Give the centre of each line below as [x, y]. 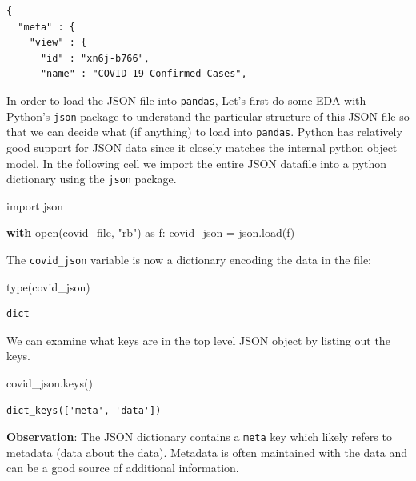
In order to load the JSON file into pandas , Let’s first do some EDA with [186, 100]
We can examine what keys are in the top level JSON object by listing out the [198, 340]
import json [35, 205]
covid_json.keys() [50, 383]
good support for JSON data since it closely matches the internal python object [202, 147]
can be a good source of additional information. [123, 468]
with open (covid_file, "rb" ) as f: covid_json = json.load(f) [151, 232]
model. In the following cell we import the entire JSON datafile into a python [197, 163]
